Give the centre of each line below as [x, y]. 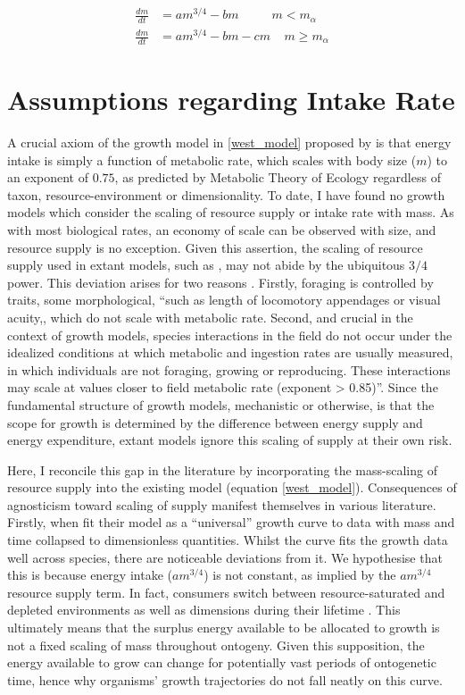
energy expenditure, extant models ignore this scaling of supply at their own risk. [230, 440]
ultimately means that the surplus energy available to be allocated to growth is [224, 628]
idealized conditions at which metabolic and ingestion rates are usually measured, [230, 352]
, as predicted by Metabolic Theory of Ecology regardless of [278, 177]
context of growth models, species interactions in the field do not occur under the [230, 335]
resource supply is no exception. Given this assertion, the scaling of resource [215, 247]
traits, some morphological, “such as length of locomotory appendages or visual [224, 300]
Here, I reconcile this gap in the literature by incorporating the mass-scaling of [222, 469]
